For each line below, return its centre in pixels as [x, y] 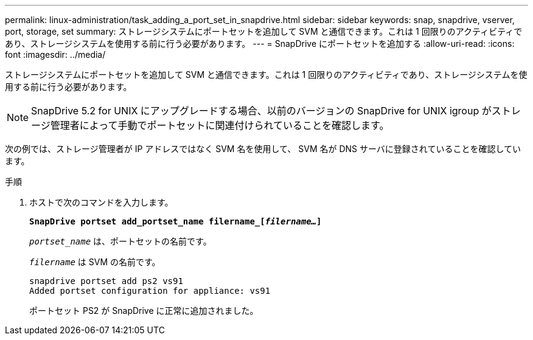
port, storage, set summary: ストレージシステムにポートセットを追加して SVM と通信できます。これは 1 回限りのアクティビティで [264, 31]
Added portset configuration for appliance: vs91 [150, 291]
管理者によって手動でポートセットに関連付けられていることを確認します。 [220, 125]
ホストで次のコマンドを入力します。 [101, 202]
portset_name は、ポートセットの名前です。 [120, 241]
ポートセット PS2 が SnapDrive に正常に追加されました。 [144, 311]
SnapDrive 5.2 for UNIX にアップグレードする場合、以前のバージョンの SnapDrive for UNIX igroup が [261, 111]
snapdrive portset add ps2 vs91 [106, 281]
